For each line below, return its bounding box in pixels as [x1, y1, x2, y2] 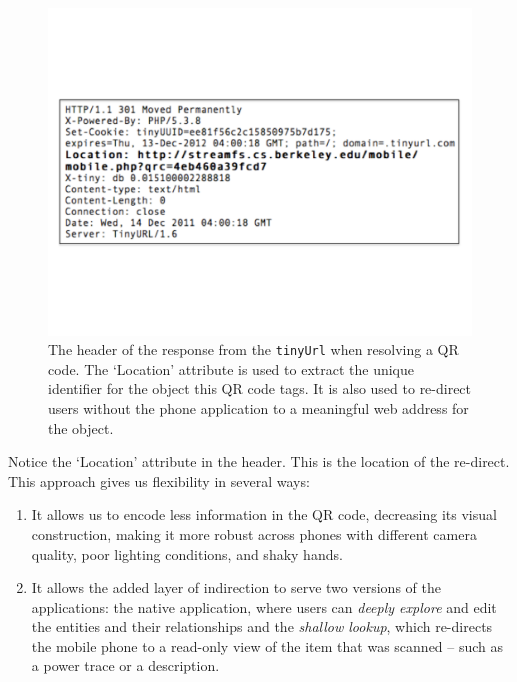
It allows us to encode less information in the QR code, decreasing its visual [31, 504, 497, 525]
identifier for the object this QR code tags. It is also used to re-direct [48, 378, 472, 399]
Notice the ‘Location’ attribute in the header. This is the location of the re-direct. [8, 451, 510, 472]
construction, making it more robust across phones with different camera [31, 523, 477, 544]
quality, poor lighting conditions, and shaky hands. [31, 543, 343, 564]
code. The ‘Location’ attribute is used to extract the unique [48, 358, 414, 379]
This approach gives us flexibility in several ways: [8, 470, 310, 491]
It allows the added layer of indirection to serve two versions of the [31, 577, 441, 598]
